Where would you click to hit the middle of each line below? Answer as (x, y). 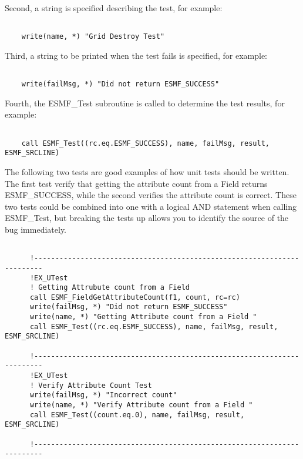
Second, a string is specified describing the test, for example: (114, 8)
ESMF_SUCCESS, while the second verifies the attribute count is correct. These (151, 195)
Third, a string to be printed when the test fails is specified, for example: (136, 55)
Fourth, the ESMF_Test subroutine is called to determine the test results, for (145, 103)
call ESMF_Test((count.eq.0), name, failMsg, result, (137, 415)
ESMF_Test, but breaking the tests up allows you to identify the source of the (147, 218)
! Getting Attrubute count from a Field (110, 288)
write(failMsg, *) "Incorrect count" (103, 395)
